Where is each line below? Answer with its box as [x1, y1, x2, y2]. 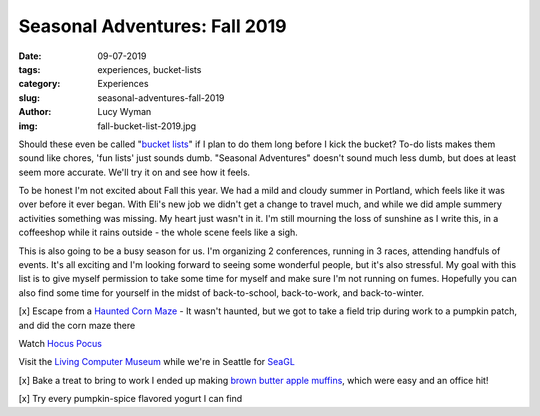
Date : [18, 50, 42, 62]
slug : [18, 91, 40, 104]
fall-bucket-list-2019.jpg [97, 120, 197, 132]
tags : [18, 63, 41, 75]
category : [18, 78, 61, 90]
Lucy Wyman [97, 106, 152, 118]
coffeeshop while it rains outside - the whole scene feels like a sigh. [18, 226, 299, 239]
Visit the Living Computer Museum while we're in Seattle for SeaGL [18, 356, 295, 368]
